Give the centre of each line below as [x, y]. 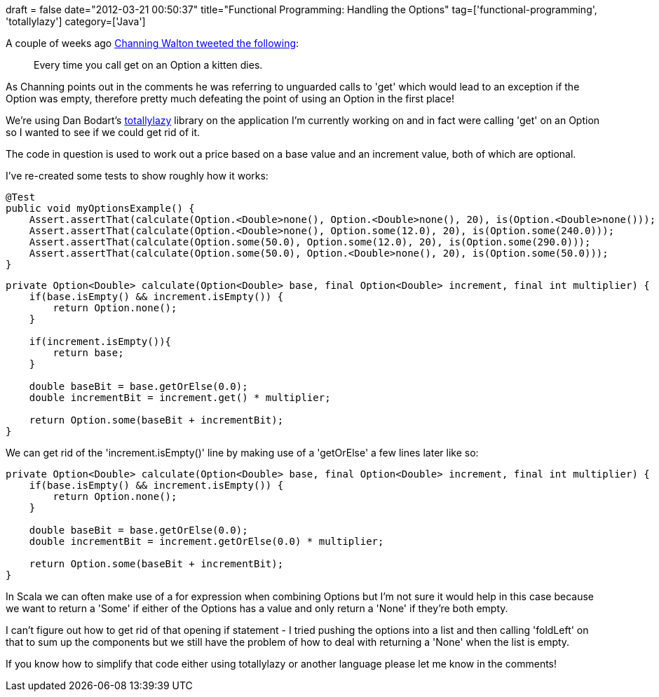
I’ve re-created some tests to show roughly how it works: [137, 176]
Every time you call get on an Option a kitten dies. [148, 65]
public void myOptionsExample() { [100, 208]
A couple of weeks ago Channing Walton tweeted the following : [152, 43]
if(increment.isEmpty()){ [100, 341]
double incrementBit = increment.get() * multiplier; [180, 398]
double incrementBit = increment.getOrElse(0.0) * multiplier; [206, 541]
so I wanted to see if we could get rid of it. [103, 132]
